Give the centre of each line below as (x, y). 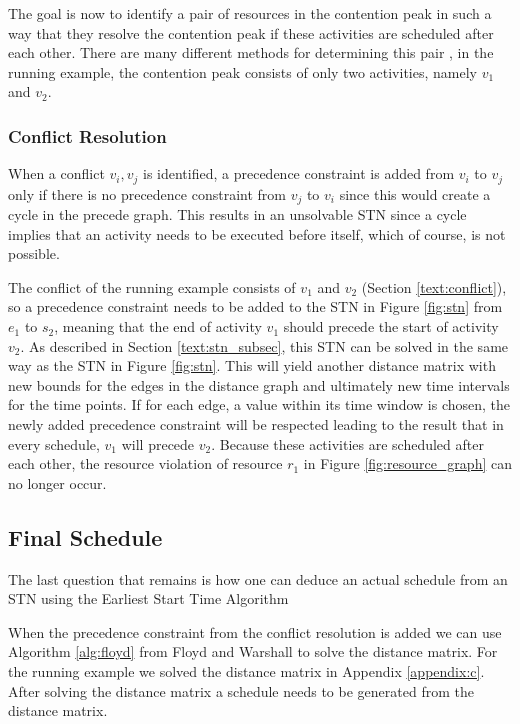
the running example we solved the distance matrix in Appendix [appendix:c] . (246, 670)
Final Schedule (85, 536)
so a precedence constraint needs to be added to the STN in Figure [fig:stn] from (255, 306)
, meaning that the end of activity (158, 326)
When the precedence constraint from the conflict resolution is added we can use (255, 631)
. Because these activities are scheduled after (347, 443)
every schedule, (54, 443)
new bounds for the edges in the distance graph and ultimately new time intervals (259, 384)
